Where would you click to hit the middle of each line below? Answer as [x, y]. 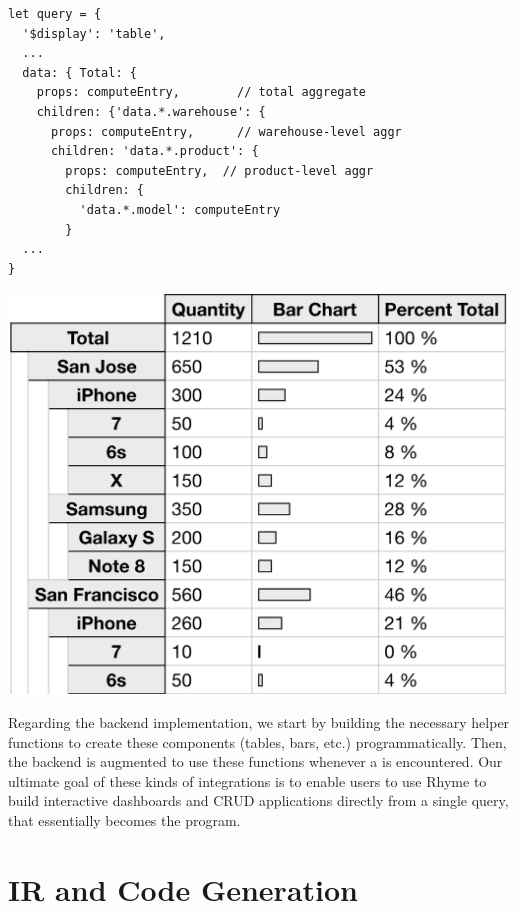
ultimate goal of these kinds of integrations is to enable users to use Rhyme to [247, 780]
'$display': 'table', [94, 33]
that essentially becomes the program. [124, 819]
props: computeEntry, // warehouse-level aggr [226, 131]
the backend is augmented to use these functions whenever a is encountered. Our [255, 761]
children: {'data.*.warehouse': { [151, 111]
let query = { [55, 14]
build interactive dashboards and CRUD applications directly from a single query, [258, 800]
